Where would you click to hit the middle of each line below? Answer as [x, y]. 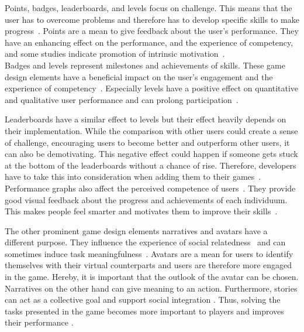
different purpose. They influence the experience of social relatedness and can [145, 242]
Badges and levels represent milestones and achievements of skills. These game [145, 65]
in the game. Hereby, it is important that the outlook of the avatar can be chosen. [152, 277]
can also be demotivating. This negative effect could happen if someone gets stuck [151, 154]
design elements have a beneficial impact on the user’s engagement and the [139, 76]
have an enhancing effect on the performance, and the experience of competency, [149, 42]
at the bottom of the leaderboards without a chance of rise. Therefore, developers [151, 165]
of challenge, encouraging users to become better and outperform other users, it [147, 142]
